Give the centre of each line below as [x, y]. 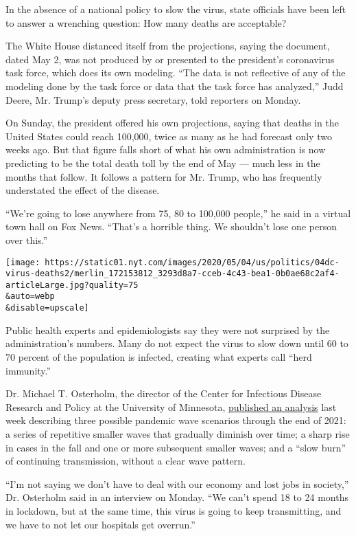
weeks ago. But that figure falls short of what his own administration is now [166, 149]
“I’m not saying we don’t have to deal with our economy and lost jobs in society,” [177, 483]
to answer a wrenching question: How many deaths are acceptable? [146, 22]
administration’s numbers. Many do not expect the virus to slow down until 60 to [177, 343]
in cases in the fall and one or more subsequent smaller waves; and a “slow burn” [176, 447]
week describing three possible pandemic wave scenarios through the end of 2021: [176, 420]
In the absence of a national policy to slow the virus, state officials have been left [176, 9]
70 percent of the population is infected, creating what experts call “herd [159, 356]
